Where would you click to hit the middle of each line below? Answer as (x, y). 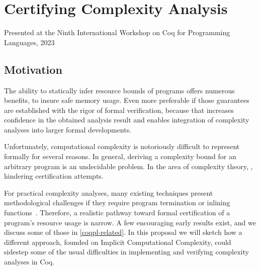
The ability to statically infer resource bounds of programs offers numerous (119, 90)
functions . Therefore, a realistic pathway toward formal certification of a (117, 213)
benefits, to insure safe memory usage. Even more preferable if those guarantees (127, 100)
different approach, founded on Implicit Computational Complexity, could (118, 242)
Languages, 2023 (29, 42)
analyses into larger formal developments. (68, 129)
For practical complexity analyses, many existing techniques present (109, 192)
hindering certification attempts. (54, 176)
